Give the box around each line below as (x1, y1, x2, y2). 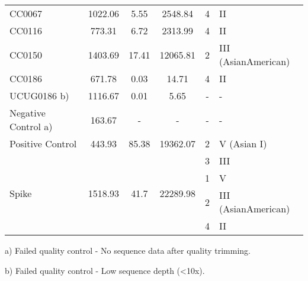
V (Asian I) (219, 137, 267, 150)
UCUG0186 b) (9, 89, 69, 102)
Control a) (9, 119, 53, 133)
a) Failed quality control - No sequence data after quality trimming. (5, 244, 251, 256)
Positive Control (9, 137, 77, 150)
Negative (9, 106, 46, 119)
